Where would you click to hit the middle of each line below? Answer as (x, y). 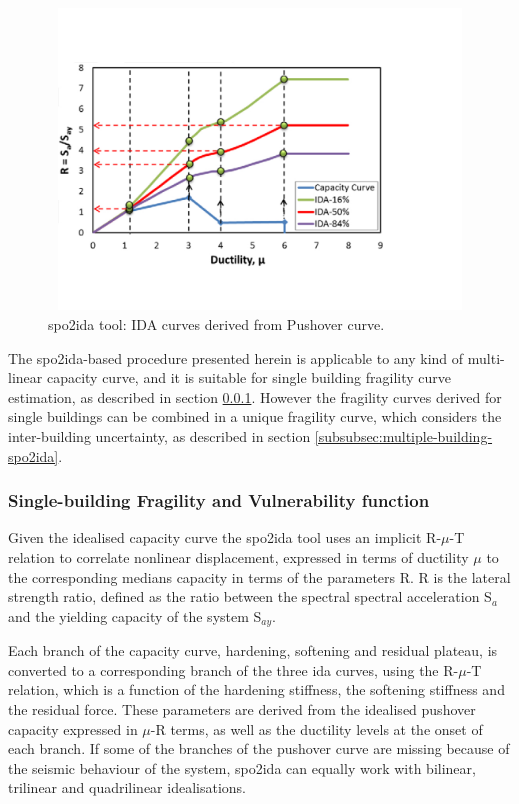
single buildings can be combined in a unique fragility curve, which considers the (255, 416)
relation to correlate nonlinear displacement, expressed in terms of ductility (238, 556)
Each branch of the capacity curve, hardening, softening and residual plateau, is (253, 650)
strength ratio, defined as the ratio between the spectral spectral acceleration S (250, 596)
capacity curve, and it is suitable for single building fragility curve (249, 377)
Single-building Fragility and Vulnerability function (219, 500)
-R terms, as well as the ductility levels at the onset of (316, 728)
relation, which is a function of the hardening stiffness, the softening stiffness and (256, 689)
